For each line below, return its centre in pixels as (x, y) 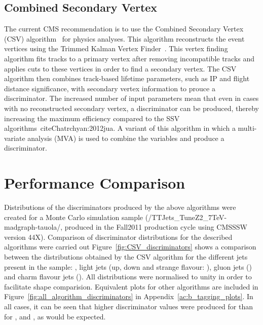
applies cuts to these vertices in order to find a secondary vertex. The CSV (120, 68)
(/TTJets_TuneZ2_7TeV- (186, 217)
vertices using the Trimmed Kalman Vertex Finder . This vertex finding (116, 48)
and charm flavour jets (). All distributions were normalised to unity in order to (128, 277)
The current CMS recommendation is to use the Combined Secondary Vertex (124, 29)
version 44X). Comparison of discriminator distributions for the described (118, 237)
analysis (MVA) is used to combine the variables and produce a (126, 138)
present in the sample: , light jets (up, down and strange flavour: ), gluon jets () (128, 266)
